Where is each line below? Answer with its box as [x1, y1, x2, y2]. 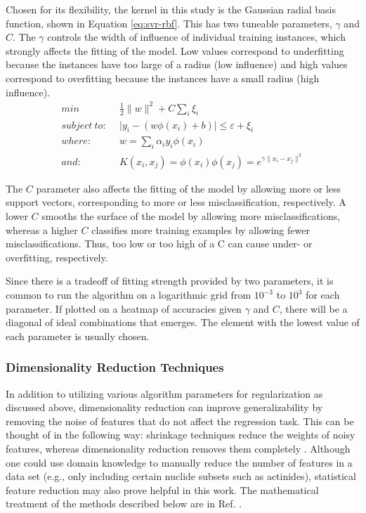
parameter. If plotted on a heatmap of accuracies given [6, 301, 242, 316]
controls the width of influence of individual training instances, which [47, 30, 346, 44]
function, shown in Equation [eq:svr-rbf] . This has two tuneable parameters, [6, 15, 332, 30]
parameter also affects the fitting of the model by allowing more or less [36, 181, 341, 195]
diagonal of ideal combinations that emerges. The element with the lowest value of [6, 315, 360, 330]
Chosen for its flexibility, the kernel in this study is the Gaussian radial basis [6, 2, 336, 16]
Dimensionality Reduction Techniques [6, 358, 224, 376]
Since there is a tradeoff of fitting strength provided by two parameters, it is [6, 273, 334, 288]
